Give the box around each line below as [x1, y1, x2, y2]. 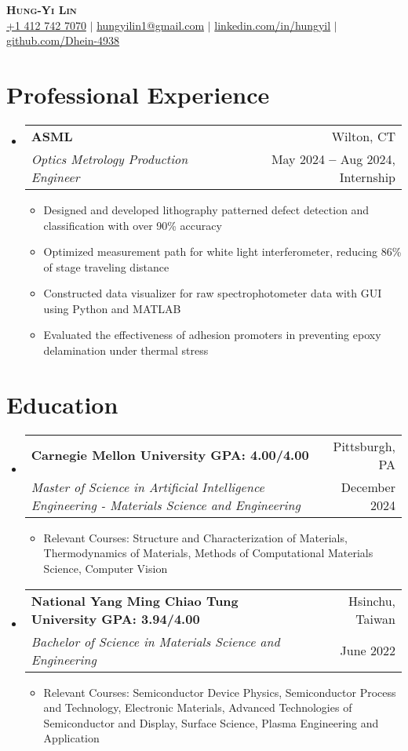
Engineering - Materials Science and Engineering [31, 495, 301, 514]
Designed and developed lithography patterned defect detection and [43, 201, 370, 217]
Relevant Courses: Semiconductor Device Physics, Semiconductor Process [43, 684, 396, 700]
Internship [339, 167, 395, 186]
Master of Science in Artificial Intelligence [31, 477, 264, 496]
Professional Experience [6, 78, 270, 110]
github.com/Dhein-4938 [6, 32, 120, 49]
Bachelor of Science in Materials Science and [31, 632, 280, 651]
